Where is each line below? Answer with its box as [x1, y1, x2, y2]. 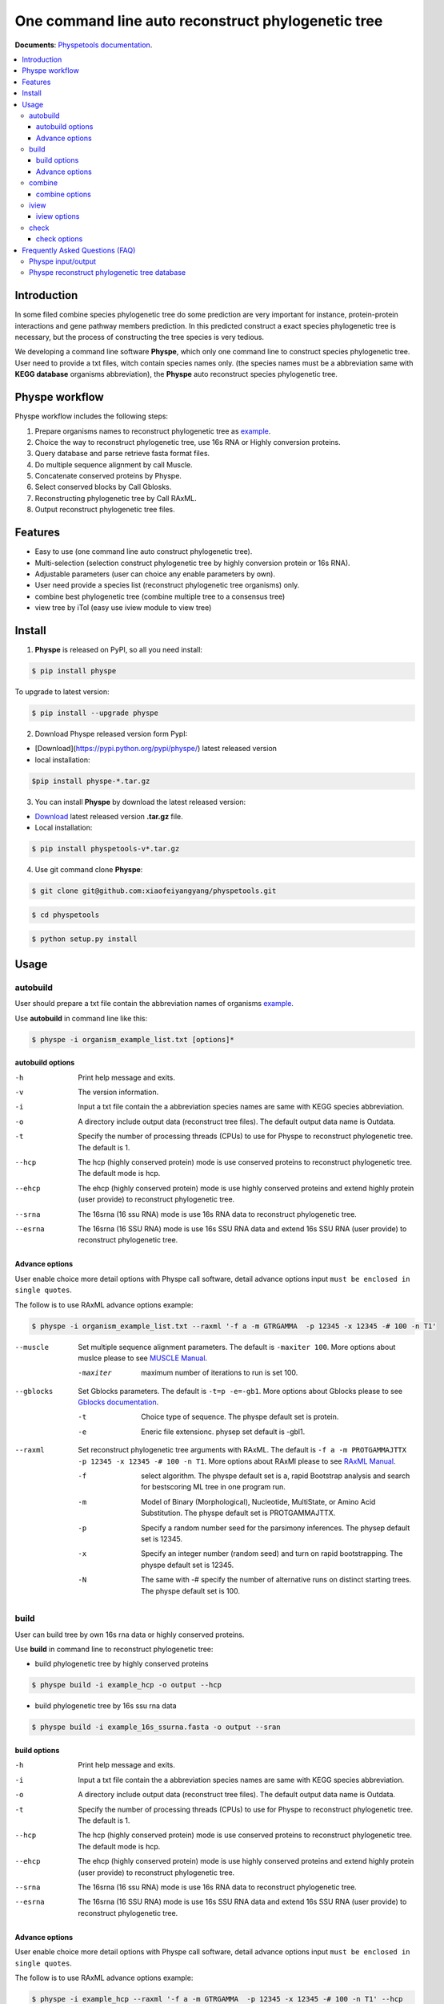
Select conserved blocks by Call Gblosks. [34, 482, 172, 492]
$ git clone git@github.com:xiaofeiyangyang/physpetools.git [31, 887, 277, 895]
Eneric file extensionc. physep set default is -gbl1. [141, 1427, 306, 1436]
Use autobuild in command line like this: [14, 1013, 148, 1023]
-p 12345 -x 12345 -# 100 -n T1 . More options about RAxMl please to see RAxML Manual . [78, 1456, 396, 1466]
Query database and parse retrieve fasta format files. [34, 449, 210, 459]
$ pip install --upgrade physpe [31, 708, 159, 717]
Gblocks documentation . [78, 1397, 159, 1407]
